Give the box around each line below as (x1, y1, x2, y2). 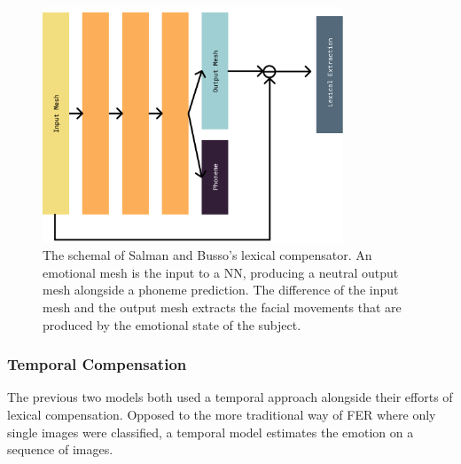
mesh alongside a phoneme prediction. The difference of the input (43, 280, 399, 299)
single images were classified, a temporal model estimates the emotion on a (7, 422, 414, 441)
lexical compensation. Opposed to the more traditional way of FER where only (7, 405, 436, 424)
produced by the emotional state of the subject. (43, 315, 301, 334)
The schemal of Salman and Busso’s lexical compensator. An (43, 246, 372, 264)
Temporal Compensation (7, 353, 187, 375)
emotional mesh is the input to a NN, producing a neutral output (43, 263, 399, 281)
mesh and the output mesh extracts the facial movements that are (43, 298, 402, 317)
